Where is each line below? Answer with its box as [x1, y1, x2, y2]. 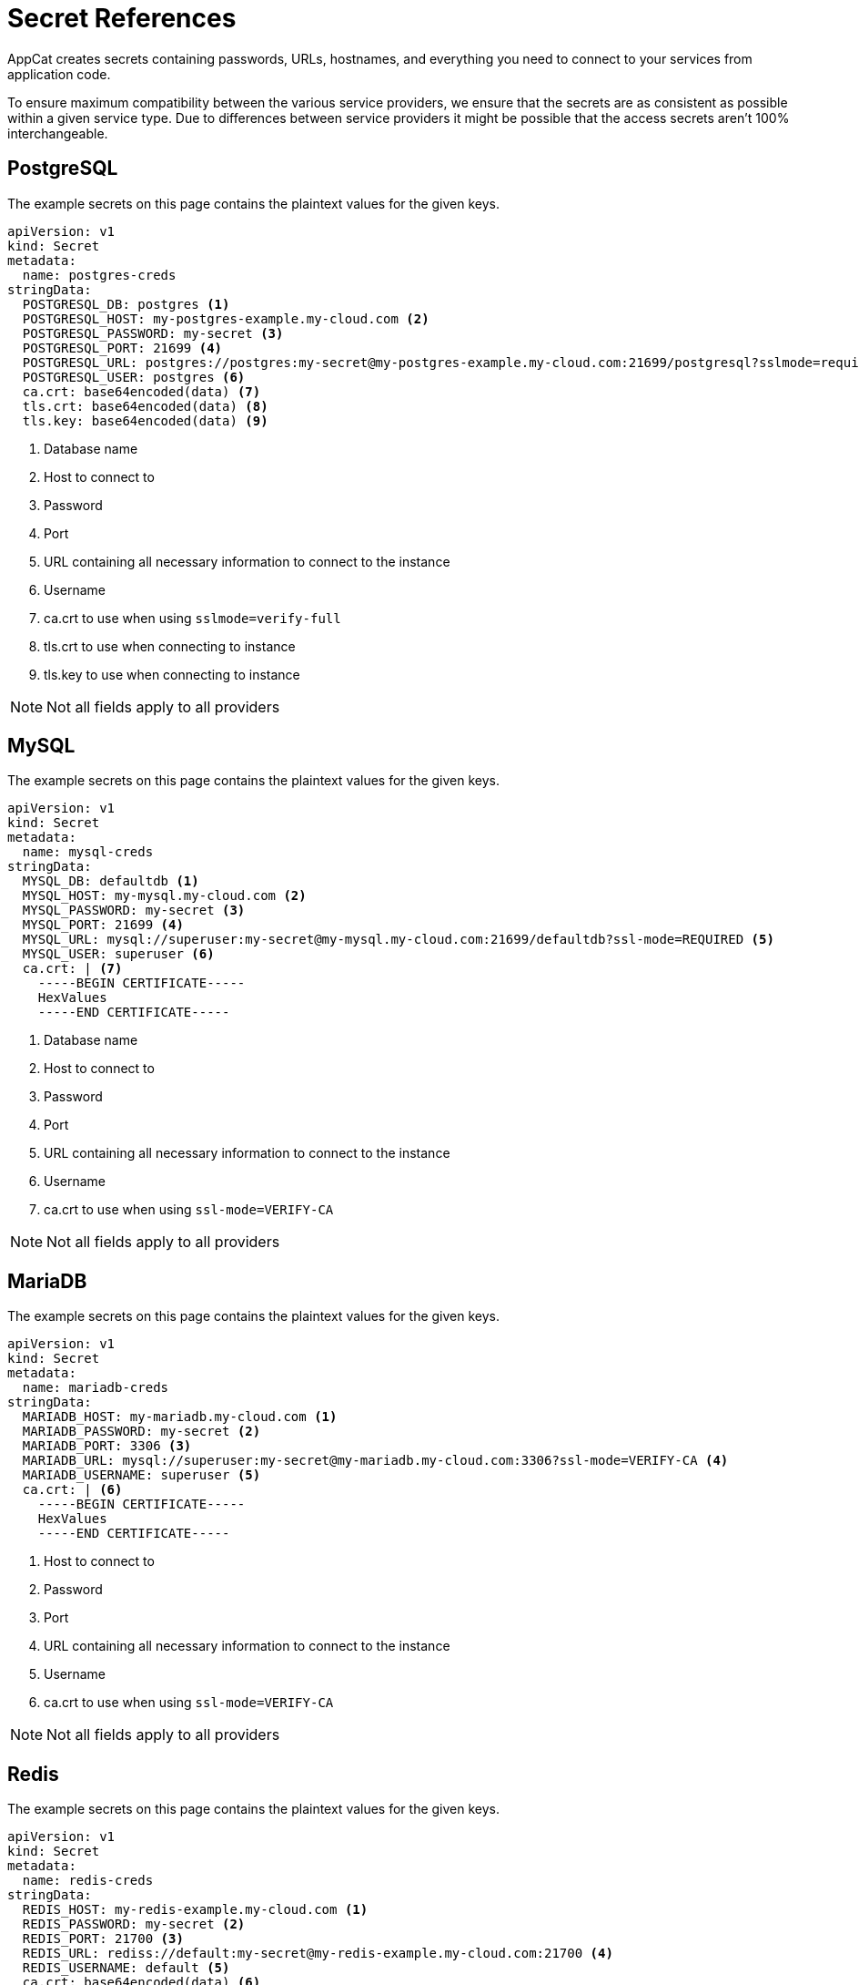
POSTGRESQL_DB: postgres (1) [22, 296, 230, 312]
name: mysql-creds [22, 844, 154, 860]
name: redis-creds [22, 1873, 154, 1888]
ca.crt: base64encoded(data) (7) [22, 384, 261, 399]
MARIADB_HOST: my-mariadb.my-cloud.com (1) [22, 1409, 338, 1425]
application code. [7, 66, 111, 82]
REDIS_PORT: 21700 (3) [22, 1931, 184, 1947]
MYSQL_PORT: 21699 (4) [22, 917, 184, 933]
